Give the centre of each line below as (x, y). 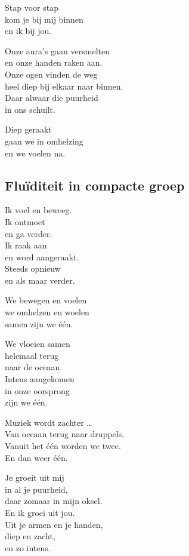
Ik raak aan (26, 245)
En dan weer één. (36, 457)
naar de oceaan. (34, 367)
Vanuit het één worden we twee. (63, 446)
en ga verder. (29, 233)
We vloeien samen (38, 344)
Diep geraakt (28, 129)
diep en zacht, (30, 536)
